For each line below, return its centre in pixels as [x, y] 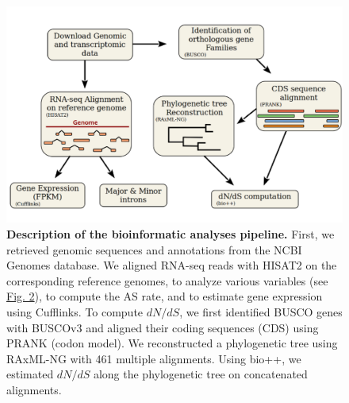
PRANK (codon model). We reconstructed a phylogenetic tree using [172, 343]
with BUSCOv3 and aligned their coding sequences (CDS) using [163, 327]
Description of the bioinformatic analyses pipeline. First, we [171, 234]
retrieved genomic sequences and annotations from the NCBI [154, 249]
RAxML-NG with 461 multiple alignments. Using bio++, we [154, 358]
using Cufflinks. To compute [75, 312]
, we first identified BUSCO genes [261, 312]
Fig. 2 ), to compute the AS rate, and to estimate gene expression [165, 296]
